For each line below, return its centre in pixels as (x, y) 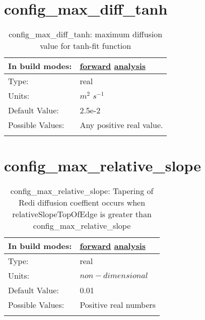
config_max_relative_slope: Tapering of (82, 191)
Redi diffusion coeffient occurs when (82, 203)
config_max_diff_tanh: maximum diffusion (86, 34)
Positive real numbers (118, 305)
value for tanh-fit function (86, 46)
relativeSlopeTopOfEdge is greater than (82, 214)
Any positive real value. (121, 125)
